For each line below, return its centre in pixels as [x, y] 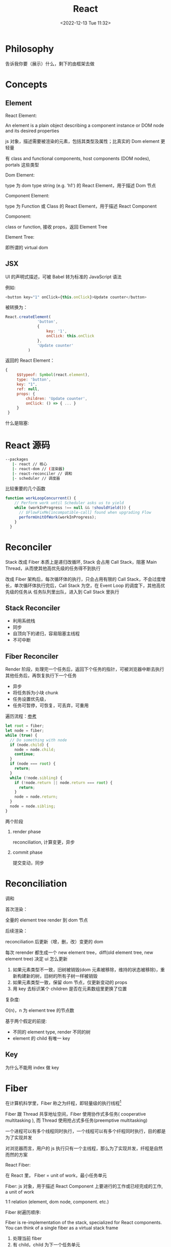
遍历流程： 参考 [21, 716]
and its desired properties [32, 131]
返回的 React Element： [30, 360]
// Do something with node [38, 740]
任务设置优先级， [31, 699]
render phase [27, 831]
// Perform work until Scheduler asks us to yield [69, 503]
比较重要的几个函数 [25, 488]
